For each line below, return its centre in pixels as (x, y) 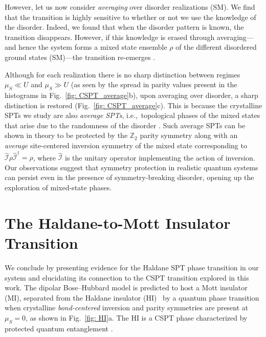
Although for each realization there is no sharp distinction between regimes (123, 74)
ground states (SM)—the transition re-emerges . (80, 57)
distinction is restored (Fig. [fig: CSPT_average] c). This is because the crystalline (134, 105)
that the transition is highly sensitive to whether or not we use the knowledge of (130, 17)
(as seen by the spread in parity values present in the (154, 84)
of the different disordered (216, 47)
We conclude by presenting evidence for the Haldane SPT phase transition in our (132, 267)
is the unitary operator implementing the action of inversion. (160, 157)
